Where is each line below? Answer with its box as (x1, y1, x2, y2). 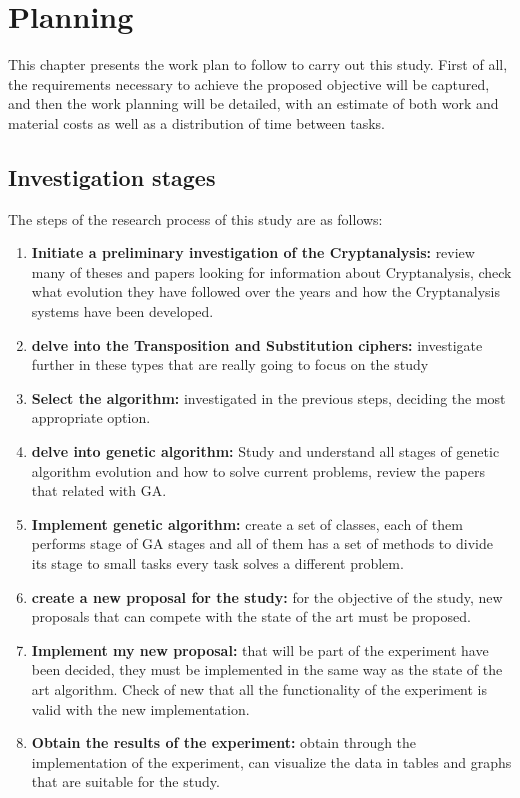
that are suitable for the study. (31, 771, 220, 792)
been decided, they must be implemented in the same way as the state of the (31, 659, 503, 680)
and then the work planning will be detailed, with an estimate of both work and (8, 93, 499, 114)
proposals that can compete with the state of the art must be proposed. (31, 606, 471, 627)
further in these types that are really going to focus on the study (31, 354, 429, 375)
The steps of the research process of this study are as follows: (8, 208, 383, 229)
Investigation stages (8, 161, 216, 192)
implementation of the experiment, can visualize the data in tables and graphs (31, 751, 512, 772)
